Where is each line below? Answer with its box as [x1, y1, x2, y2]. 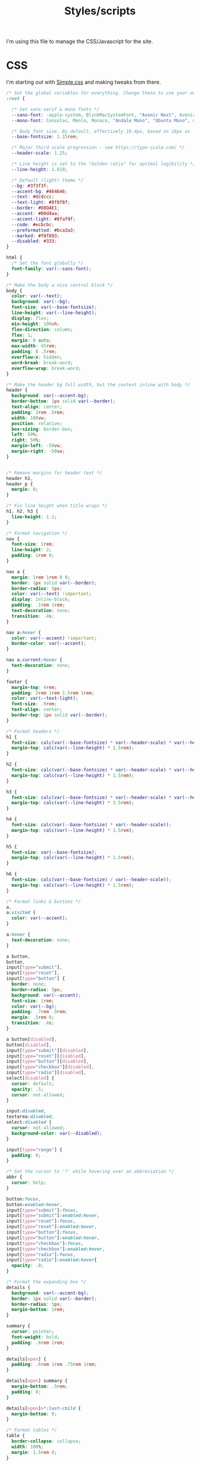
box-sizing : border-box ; [11, 426, 73, 432]
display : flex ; [11, 315, 49, 321]
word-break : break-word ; [11, 359, 73, 365]
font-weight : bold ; [11, 1334, 60, 1340]
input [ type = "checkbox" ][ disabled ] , [6, 1064, 95, 1070]
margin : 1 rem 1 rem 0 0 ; [11, 574, 70, 580]
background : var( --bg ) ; [11, 299, 70, 305]
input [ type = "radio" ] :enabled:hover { [6, 1257, 97, 1263]
